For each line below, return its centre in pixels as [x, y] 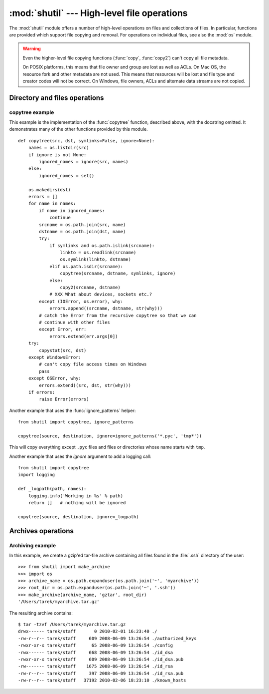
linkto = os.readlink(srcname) [98, 253]
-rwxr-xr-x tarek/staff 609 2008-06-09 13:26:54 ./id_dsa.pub [101, 659]
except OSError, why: [55, 378]
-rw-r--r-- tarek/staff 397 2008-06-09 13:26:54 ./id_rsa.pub [101, 673]
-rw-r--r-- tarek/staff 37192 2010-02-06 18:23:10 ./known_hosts [102, 681]
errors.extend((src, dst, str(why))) [85, 385]
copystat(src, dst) [63, 350]
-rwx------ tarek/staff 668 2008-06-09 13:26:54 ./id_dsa [96, 652]
